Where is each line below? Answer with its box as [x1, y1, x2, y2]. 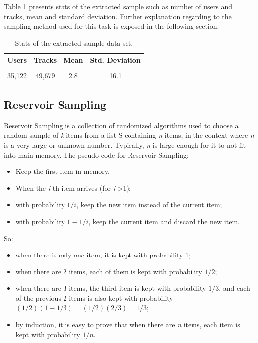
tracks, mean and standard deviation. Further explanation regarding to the [4, 11, 232, 21]
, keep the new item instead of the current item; [76, 199, 222, 210]
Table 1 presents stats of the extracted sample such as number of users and [4, 1, 233, 11]
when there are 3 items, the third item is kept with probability [15, 283, 206, 293]
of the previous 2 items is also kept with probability [15, 292, 173, 303]
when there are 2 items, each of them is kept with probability [15, 266, 202, 276]
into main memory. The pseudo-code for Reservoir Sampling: [4, 149, 189, 160]
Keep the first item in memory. [15, 166, 110, 176]
